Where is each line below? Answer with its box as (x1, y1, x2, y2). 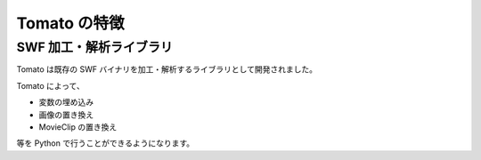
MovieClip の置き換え (38, 121, 118, 132)
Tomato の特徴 (16, 13, 125, 33)
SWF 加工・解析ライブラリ (16, 39, 174, 55)
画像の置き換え (38, 109, 94, 120)
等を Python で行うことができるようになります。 (16, 138, 195, 148)
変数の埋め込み (38, 97, 94, 108)
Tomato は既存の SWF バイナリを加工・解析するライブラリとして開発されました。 (16, 64, 318, 75)
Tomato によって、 (16, 80, 85, 91)
